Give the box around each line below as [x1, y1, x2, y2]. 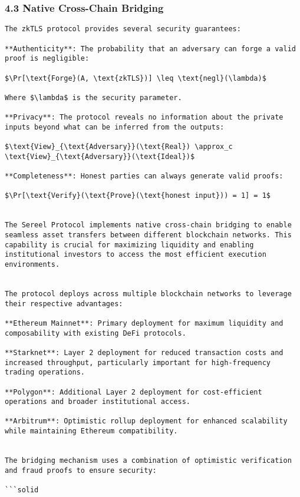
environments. [5, 260, 60, 269]
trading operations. [5, 368, 85, 377]
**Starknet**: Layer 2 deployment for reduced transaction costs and [5, 348, 283, 357]
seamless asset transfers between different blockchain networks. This [5, 231, 292, 239]
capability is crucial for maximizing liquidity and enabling [5, 240, 254, 249]
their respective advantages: [5, 299, 123, 308]
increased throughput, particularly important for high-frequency [5, 358, 271, 367]
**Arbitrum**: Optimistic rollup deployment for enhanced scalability [5, 417, 288, 426]
